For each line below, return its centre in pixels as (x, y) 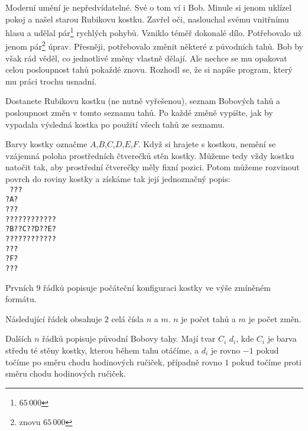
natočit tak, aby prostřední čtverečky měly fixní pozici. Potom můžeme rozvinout (153, 167)
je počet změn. (275, 318)
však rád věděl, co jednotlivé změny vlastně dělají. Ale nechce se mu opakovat (146, 58)
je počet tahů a (208, 318)
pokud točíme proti (266, 362)
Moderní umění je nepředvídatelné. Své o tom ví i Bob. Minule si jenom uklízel (149, 7)
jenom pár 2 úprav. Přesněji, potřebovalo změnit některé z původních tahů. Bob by (154, 46)
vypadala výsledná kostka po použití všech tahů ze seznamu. (115, 124)
